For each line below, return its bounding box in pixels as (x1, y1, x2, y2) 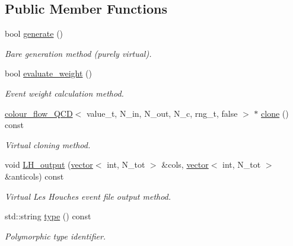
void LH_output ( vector (5, 158, 93, 171)
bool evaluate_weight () (5, 67, 93, 79)
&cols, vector (161, 158, 209, 171)
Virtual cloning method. (5, 138, 91, 151)
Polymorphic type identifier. (5, 229, 106, 242)
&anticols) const (5, 170, 64, 182)
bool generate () (5, 27, 63, 40)
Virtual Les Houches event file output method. (5, 190, 171, 202)
